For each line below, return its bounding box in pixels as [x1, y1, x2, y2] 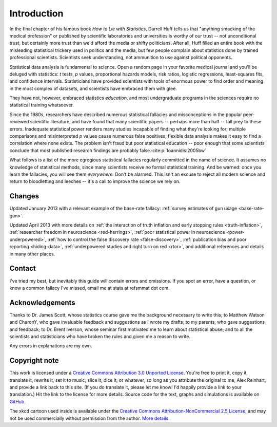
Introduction [9, 8, 64, 19]
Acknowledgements [9, 298, 75, 307]
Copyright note [9, 356, 59, 365]
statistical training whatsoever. [9, 102, 74, 108]
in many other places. [9, 251, 55, 257]
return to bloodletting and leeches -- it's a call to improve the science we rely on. [9, 178, 181, 184]
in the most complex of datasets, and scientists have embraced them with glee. [9, 85, 177, 91]
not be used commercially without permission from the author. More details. [9, 415, 170, 421]
